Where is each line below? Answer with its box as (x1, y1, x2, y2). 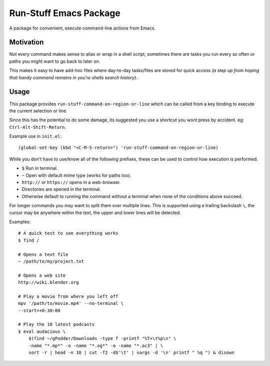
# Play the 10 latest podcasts (18, 321, 95, 327)
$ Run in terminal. (21, 165, 58, 171)
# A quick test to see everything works (18, 231, 118, 236)
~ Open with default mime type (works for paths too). (21, 172, 131, 178)
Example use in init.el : (9, 133, 62, 139)
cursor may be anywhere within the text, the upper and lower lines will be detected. (9, 210, 181, 216)
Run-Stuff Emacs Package (9, 8, 121, 19)
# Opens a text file (18, 251, 68, 257)
